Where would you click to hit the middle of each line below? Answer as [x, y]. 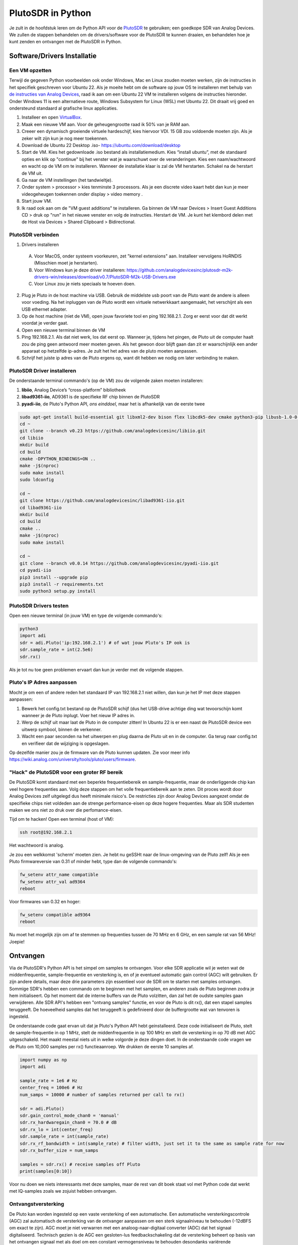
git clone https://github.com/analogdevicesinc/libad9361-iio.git [102, 501]
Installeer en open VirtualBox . [52, 118]
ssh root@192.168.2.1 [46, 832]
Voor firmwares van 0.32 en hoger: [45, 901]
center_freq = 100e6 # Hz [51, 1088]
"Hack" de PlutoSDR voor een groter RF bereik [66, 772]
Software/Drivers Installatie [53, 56]
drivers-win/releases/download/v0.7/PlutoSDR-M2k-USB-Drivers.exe [105, 277]
